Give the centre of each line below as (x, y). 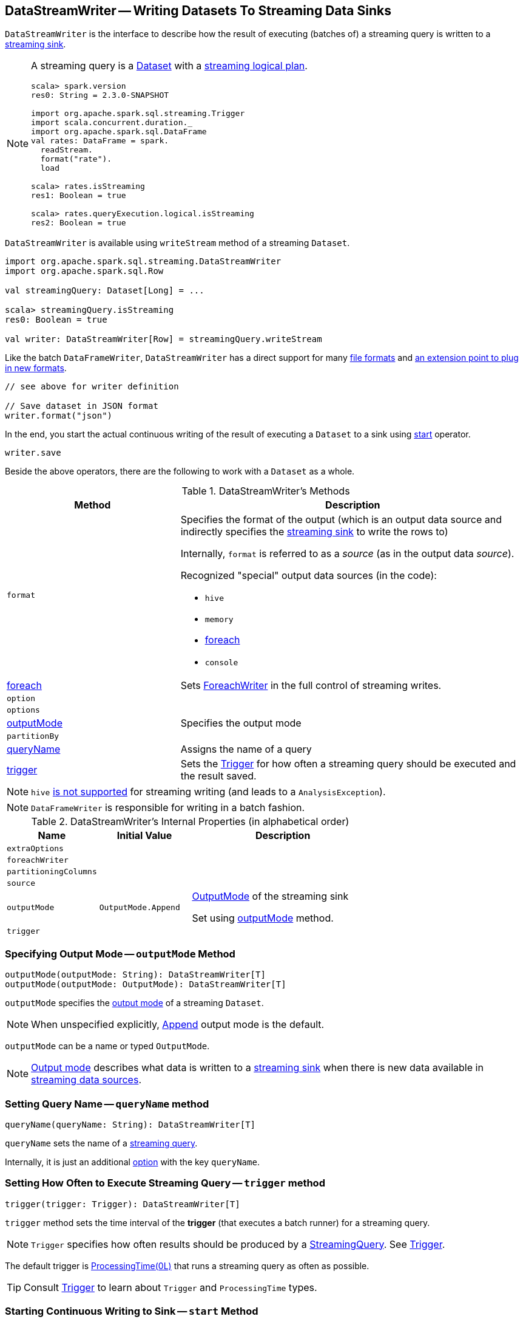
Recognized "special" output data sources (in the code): (309, 576)
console (221, 663)
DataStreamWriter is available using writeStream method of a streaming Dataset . (177, 243)
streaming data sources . (86, 1080)
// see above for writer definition (92, 387)
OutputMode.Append (140, 907)
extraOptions (35, 849)
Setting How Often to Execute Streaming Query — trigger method (165, 1183)
